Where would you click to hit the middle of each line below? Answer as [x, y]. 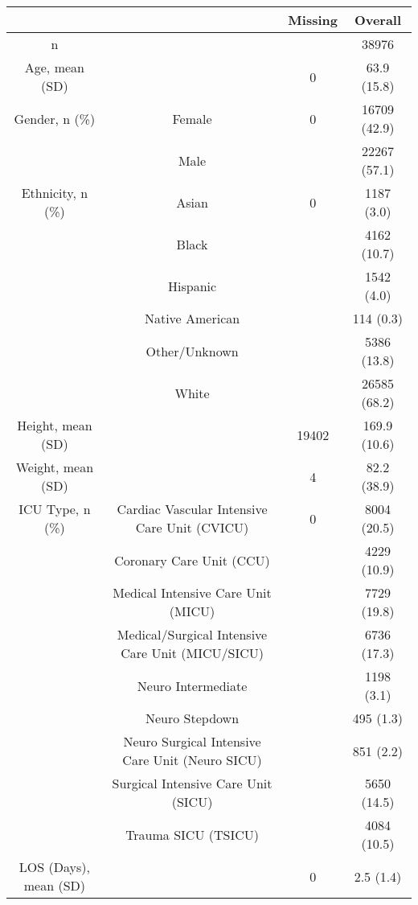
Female [192, 118]
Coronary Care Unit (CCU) [192, 560]
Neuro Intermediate [192, 685]
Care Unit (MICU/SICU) [192, 653]
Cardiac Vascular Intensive [192, 509]
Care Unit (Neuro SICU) [192, 760]
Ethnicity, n [55, 193]
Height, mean [55, 425]
